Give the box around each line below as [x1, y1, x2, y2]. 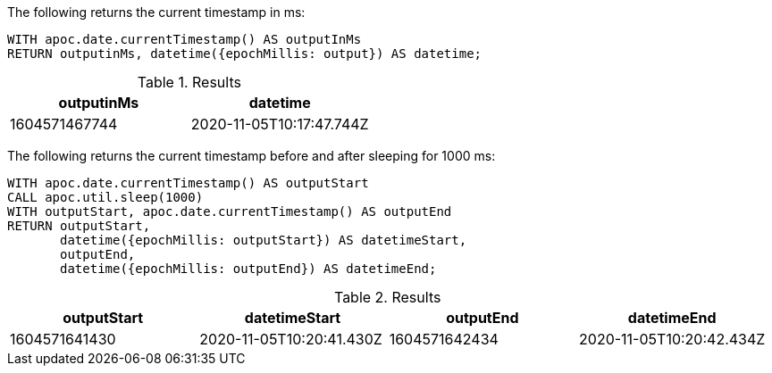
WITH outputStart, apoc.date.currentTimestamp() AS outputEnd [7, 204, 452, 219]
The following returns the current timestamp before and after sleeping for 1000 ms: [7, 148, 496, 163]
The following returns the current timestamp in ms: [7, 4, 306, 20]
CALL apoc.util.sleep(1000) [7, 190, 204, 204]
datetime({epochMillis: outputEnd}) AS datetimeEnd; [60, 261, 437, 276]
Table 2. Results [333, 288, 441, 306]
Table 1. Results [137, 73, 241, 91]
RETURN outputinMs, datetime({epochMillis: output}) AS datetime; [7, 46, 482, 61]
